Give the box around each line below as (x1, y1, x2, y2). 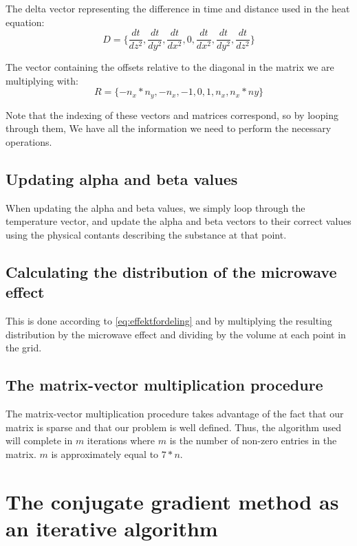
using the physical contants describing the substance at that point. (6, 228, 287, 242)
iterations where (87, 433, 155, 448)
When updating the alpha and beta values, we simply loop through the (6, 200, 305, 215)
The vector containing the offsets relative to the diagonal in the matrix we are (6, 60, 334, 74)
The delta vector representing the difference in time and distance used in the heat (6, 1, 350, 15)
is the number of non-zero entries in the (169, 433, 337, 448)
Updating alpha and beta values (6, 168, 238, 190)
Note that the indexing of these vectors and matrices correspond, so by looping (6, 107, 338, 122)
